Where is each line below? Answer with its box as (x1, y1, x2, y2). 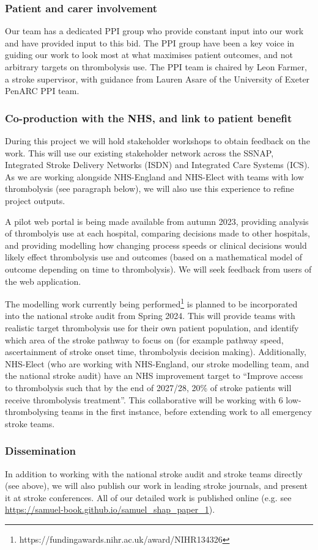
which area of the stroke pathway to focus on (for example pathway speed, (5, 333, 284, 346)
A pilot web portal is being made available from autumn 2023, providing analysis (5, 215, 309, 227)
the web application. (5, 274, 81, 287)
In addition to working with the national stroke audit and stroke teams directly (5, 467, 303, 480)
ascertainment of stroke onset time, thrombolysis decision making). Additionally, (5, 345, 306, 358)
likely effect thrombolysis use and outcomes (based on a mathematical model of (5, 251, 303, 263)
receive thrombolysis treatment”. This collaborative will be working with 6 (5, 393, 283, 406)
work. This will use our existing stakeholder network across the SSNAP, (5, 146, 274, 159)
